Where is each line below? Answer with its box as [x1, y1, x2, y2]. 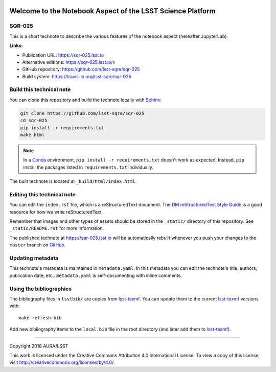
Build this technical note [9, 86, 71, 93]
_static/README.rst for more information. [9, 225, 104, 231]
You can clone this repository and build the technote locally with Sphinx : [9, 97, 162, 103]
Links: [9, 42, 23, 49]
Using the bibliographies [9, 285, 72, 292]
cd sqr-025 [20, 118, 48, 124]
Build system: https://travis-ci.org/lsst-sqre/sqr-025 [22, 73, 131, 79]
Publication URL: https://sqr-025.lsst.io [22, 52, 104, 58]
